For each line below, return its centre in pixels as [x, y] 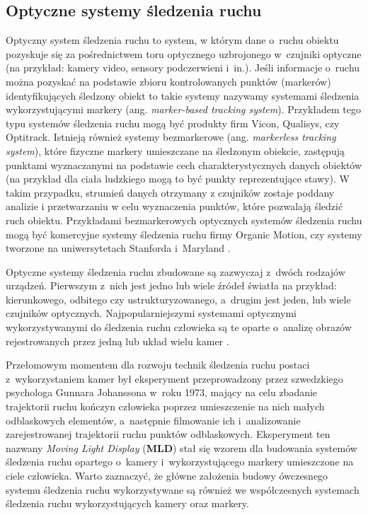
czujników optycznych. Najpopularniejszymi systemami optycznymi [151, 313]
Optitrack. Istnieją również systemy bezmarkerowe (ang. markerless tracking [171, 137]
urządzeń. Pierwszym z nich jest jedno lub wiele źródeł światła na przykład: [171, 285]
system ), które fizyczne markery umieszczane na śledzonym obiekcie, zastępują [175, 150]
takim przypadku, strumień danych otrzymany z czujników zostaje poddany [170, 192]
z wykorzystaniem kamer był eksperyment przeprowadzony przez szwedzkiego [174, 378]
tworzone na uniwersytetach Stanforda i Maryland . [118, 248]
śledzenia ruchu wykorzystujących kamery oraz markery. [127, 503]
